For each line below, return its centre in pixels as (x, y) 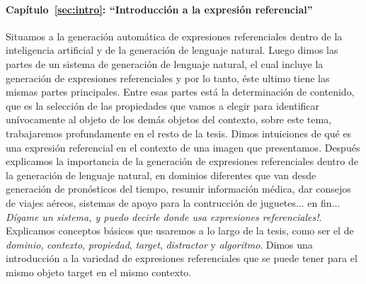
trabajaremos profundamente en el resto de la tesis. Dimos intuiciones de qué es (179, 133)
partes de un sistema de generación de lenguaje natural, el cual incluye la (165, 63)
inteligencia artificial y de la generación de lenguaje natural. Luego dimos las (172, 50)
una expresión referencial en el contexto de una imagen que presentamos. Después (183, 147)
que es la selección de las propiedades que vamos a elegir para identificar (163, 105)
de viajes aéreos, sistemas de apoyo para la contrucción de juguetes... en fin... (173, 202)
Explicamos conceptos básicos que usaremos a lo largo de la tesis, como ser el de (180, 231)
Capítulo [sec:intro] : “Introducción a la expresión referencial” (159, 9)
